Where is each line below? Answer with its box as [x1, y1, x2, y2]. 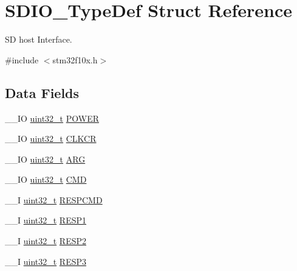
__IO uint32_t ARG [5, 152, 86, 165]
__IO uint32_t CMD [5, 173, 87, 186]
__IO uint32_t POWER [5, 111, 100, 124]
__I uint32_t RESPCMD [5, 193, 103, 206]
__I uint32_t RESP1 [5, 214, 87, 227]
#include [5, 53, 39, 66]
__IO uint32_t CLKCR [5, 132, 97, 145]
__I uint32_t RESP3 [5, 255, 87, 267]
